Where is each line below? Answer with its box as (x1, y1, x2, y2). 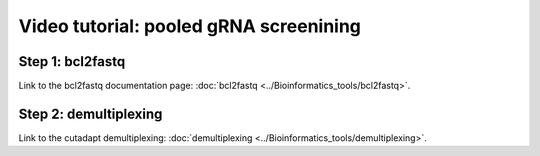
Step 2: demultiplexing (18, 105, 163, 122)
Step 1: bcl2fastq (18, 53, 126, 70)
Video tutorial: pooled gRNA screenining (18, 15, 362, 37)
